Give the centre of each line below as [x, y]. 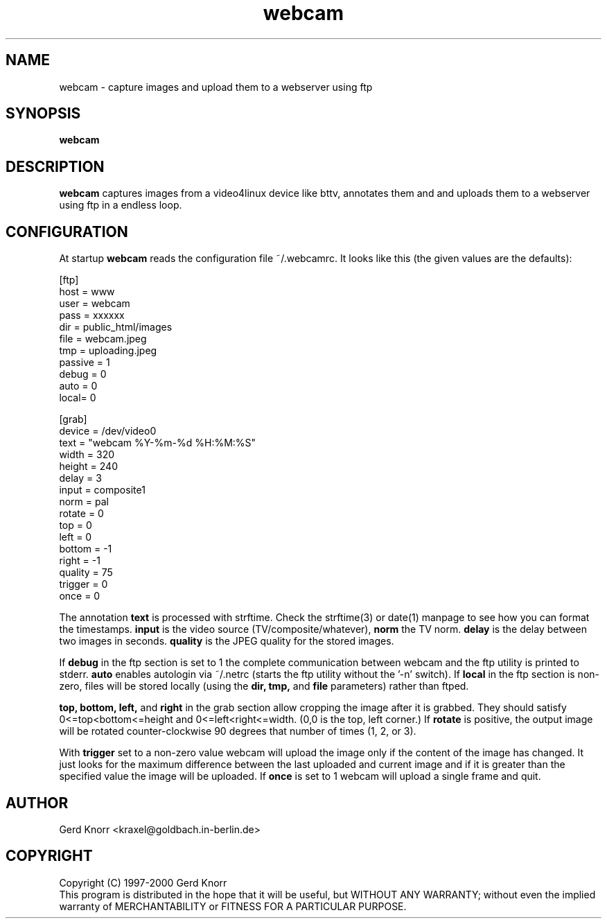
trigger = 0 [83, 584]
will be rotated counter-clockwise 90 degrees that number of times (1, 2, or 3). [238, 731]
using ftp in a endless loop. [121, 205]
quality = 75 [86, 573]
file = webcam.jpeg [103, 339]
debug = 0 [83, 374]
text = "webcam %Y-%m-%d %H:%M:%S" [158, 443]
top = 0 [76, 525]
